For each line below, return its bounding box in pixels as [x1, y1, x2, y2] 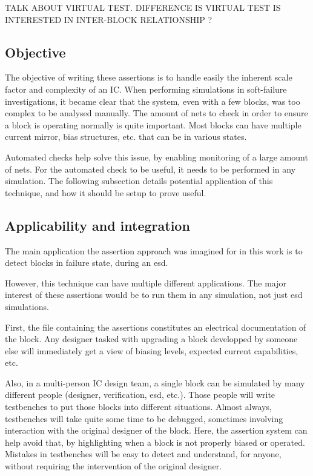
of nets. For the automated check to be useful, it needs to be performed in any [5, 162, 296, 175]
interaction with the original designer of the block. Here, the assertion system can [5, 424, 308, 437]
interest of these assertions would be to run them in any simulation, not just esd [5, 288, 303, 301]
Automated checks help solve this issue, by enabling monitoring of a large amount [5, 150, 308, 163]
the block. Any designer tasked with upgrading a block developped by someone [5, 332, 298, 345]
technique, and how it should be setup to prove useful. [5, 186, 206, 199]
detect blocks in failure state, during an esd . [5, 256, 168, 269]
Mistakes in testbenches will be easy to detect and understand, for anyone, [5, 448, 282, 460]
